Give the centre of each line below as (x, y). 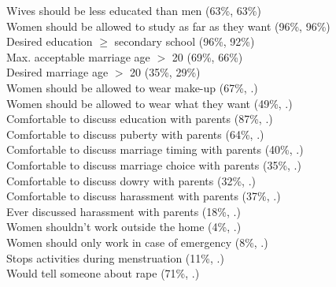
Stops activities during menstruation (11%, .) (115, 257)
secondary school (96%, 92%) (185, 41)
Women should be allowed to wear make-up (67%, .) (132, 87)
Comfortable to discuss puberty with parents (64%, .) (135, 134)
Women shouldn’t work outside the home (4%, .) (124, 227)
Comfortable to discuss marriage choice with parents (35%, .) (154, 164)
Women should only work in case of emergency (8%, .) (137, 242)
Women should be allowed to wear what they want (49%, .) (150, 103)
